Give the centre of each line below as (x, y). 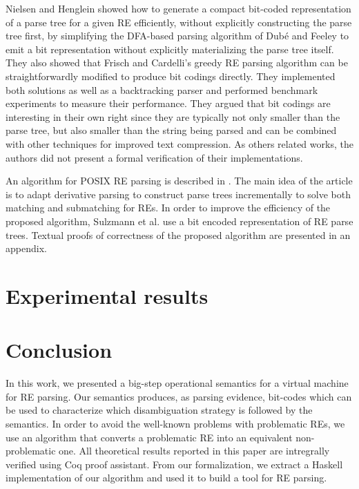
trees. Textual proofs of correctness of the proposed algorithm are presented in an (178, 234)
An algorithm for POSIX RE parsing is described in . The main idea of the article (179, 181)
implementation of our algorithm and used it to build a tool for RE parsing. (166, 478)
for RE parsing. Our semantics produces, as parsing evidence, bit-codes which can (179, 396)
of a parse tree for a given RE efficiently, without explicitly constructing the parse (179, 22)
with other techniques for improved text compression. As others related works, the (179, 143)
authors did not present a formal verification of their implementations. (154, 157)
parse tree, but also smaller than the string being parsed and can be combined (171, 130)
